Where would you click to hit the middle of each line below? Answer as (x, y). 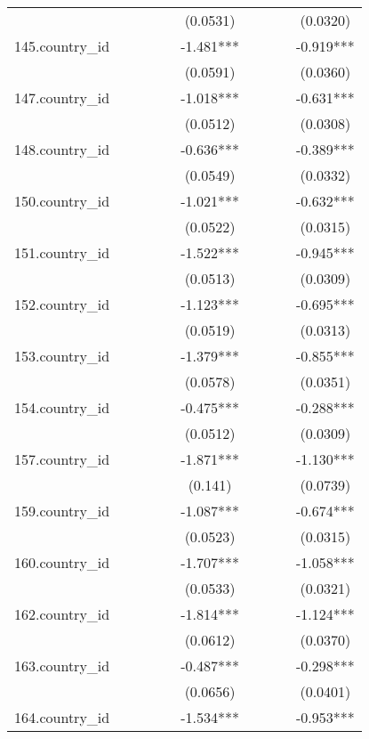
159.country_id (62, 511)
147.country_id (62, 97)
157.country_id (62, 459)
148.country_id (62, 149)
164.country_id (62, 717)
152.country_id (62, 304)
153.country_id (62, 356)
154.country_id (62, 407)
